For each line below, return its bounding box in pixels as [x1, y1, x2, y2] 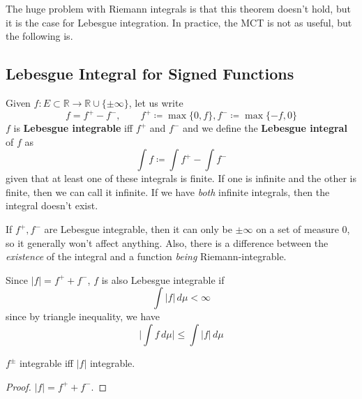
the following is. [6, 29, 73, 43]
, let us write [128, 95, 183, 110]
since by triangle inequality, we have [6, 309, 160, 324]
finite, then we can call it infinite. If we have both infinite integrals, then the [6, 184, 330, 199]
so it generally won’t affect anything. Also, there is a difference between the [6, 235, 329, 250]
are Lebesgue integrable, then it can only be [44, 222, 232, 236]
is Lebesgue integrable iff [13, 121, 133, 135]
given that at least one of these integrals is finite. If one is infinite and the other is [6, 171, 356, 186]
